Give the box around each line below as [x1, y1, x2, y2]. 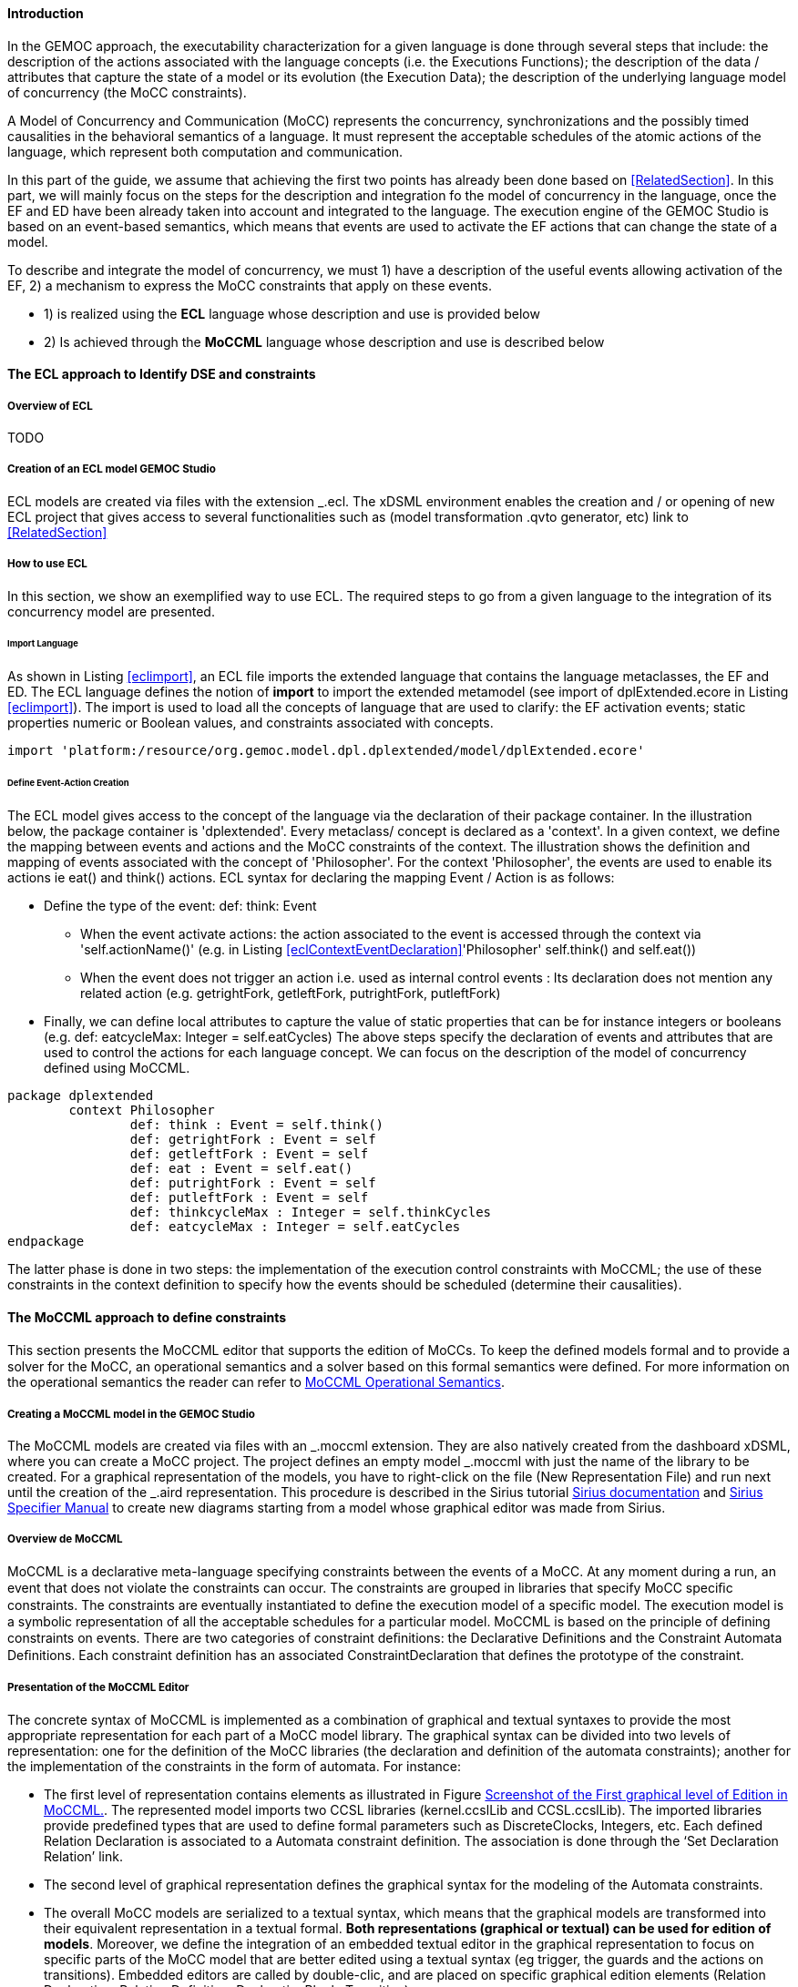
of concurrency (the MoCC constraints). [7, 84, 247, 100]
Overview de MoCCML [7, 1533, 123, 1546]
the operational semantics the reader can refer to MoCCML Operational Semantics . [7, 1374, 506, 1391]
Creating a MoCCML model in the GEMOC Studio [7, 1407, 255, 1421]
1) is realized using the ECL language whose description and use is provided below [44, 305, 540, 321]
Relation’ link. [44, 1848, 123, 1864]
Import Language [7, 638, 78, 649]
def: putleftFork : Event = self [129, 1189, 369, 1205]
